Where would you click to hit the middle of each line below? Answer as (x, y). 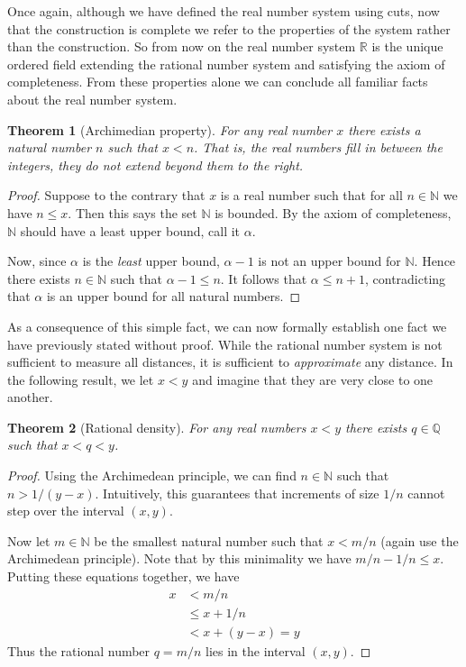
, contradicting (405, 278)
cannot (426, 493)
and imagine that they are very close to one (313, 379)
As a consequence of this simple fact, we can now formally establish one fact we (227, 326)
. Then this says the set (132, 212)
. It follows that (264, 278)
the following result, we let (81, 379)
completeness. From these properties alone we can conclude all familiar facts (218, 82)
